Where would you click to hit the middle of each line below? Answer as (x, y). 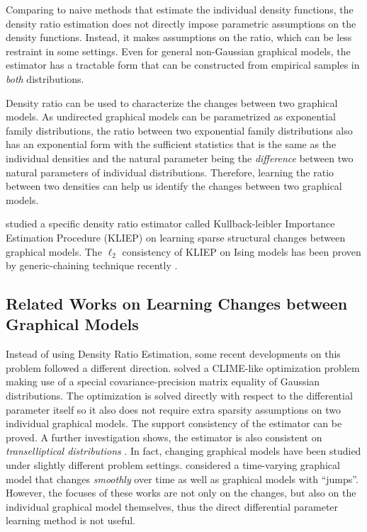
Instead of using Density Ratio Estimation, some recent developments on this (173, 354)
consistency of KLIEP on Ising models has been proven (242, 251)
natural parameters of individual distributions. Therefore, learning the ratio (170, 172)
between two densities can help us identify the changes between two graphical (174, 186)
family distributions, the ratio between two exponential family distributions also (179, 130)
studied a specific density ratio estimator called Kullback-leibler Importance (170, 223)
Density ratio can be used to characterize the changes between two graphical (172, 102)
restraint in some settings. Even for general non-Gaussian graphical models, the (178, 51)
